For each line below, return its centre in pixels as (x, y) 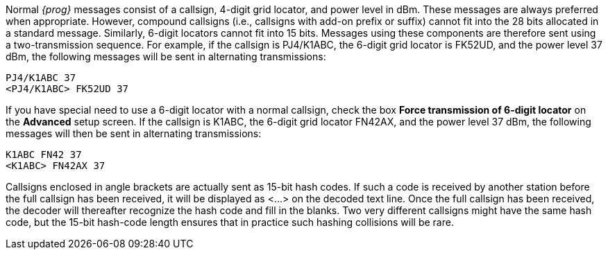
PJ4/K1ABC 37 (41, 78)
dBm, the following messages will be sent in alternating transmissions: (166, 56)
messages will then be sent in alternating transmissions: (134, 133)
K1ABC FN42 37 (44, 155)
